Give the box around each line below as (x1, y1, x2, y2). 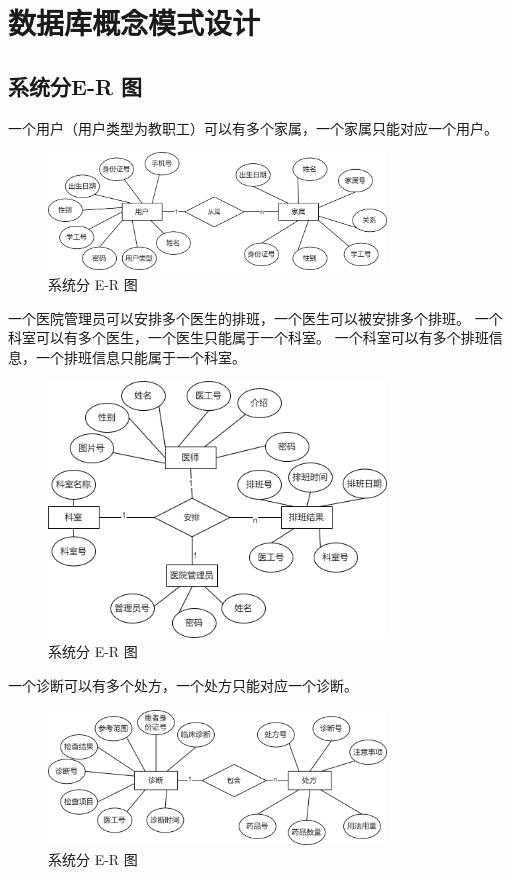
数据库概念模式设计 (8, 2, 261, 43)
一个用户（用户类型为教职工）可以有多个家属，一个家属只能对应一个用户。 (8, 117, 498, 138)
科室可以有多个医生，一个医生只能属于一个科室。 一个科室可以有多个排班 (8, 327, 489, 348)
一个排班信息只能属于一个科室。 (35, 346, 246, 367)
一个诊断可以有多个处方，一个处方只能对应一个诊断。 (8, 674, 358, 695)
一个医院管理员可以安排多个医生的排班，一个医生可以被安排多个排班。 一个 (8, 307, 503, 328)
